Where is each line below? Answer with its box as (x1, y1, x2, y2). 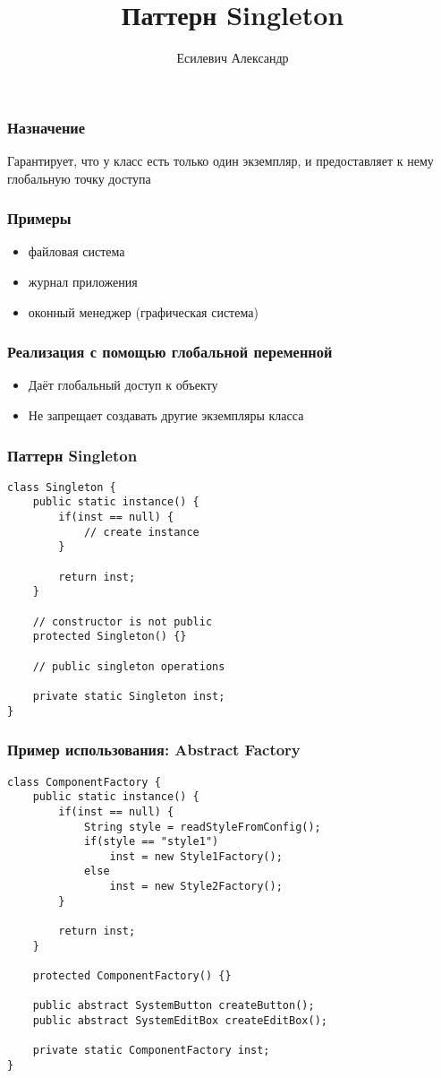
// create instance (83, 525, 199, 539)
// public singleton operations (32, 660, 225, 673)
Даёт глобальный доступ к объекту (28, 375, 218, 394)
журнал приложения (28, 272, 138, 291)
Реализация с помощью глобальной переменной (7, 341, 333, 363)
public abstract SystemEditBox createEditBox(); (32, 1014, 327, 1028)
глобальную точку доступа (7, 168, 151, 187)
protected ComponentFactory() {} (32, 970, 232, 983)
